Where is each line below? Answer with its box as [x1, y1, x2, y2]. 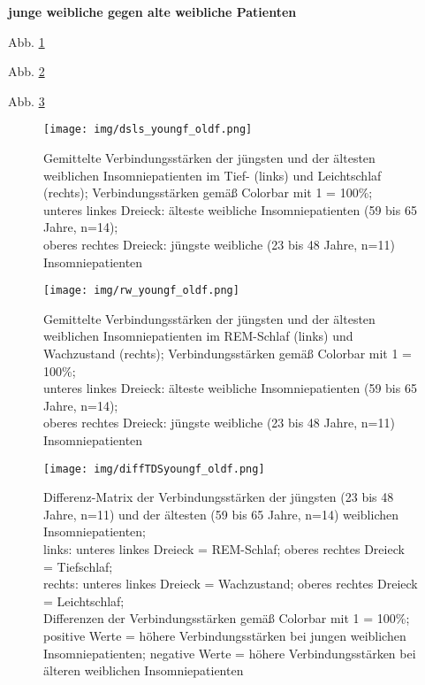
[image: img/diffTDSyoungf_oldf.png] [43, 462, 265, 475]
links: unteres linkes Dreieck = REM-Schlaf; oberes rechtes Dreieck [43, 540, 405, 558]
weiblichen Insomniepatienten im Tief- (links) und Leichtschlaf [43, 165, 382, 184]
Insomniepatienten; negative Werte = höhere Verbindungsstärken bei [43, 643, 416, 662]
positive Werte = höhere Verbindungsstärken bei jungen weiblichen [43, 627, 406, 644]
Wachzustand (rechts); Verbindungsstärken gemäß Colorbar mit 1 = [43, 344, 413, 363]
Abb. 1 [8, 32, 45, 50]
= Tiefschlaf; [43, 557, 113, 575]
